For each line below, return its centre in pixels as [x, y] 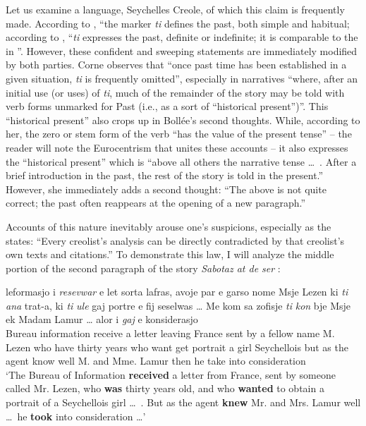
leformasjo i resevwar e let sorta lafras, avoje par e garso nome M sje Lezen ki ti [177, 292]
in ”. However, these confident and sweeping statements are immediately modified [182, 50]
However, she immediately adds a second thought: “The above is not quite [166, 189]
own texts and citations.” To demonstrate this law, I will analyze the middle [170, 254]
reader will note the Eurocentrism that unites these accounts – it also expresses [177, 147]
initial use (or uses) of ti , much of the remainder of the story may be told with [175, 92]
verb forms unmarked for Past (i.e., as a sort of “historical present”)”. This [167, 106]
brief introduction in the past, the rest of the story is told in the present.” [165, 175]
